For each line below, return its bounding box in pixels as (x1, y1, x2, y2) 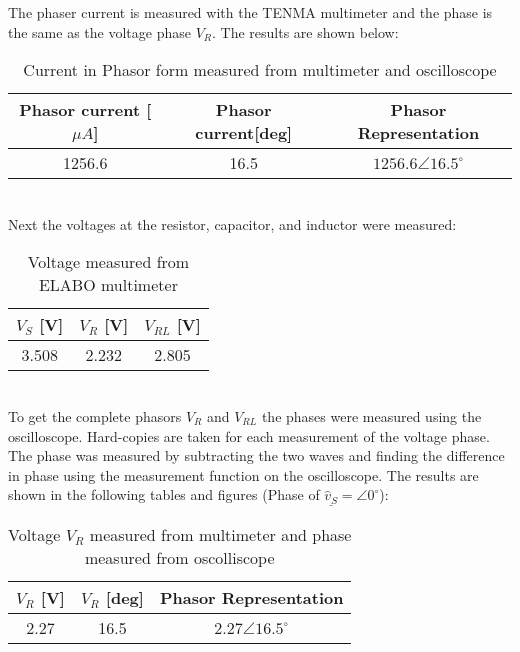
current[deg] (195, 121, 293, 145)
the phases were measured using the (261, 405, 482, 426)
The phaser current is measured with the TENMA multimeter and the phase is (8, 2, 493, 22)
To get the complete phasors (8, 405, 182, 426)
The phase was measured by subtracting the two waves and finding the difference (8, 445, 505, 466)
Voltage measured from (27, 250, 190, 274)
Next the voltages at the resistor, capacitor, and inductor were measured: (8, 213, 457, 234)
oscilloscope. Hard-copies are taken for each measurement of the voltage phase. (8, 425, 490, 446)
